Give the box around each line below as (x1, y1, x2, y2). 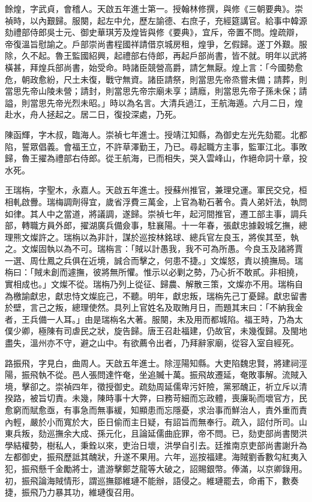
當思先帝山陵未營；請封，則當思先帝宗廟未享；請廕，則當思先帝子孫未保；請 (5, 85, 307, 97)
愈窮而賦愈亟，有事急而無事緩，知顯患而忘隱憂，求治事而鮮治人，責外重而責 (5, 404, 307, 416)
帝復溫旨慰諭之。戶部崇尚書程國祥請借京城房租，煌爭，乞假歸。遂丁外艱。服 (5, 37, 307, 50)
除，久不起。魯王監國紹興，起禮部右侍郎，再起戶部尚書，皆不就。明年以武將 (5, 49, 307, 62)
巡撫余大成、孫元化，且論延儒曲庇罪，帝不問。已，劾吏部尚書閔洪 (46, 427, 307, 440)
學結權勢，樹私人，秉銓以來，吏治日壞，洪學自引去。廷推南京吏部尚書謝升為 (5, 438, 307, 451)
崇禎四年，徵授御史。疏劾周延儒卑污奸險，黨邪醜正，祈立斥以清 (55, 380, 307, 392)
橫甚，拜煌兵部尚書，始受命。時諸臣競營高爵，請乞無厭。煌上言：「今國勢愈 (5, 61, 303, 73)
